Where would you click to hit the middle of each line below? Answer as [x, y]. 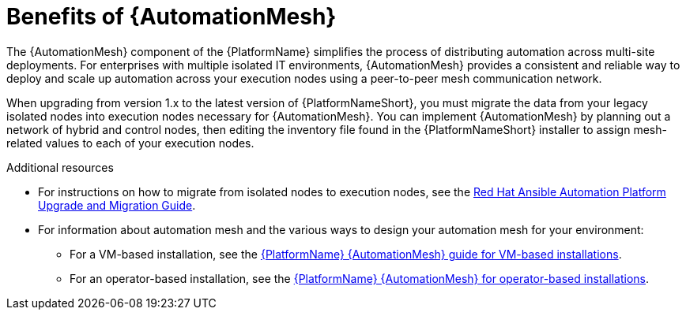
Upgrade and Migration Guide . [117, 205]
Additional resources [60, 167]
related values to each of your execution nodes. [130, 143]
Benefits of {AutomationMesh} [171, 17]
